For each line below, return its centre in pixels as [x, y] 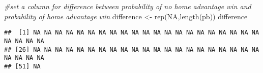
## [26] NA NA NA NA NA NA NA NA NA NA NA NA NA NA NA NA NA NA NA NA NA [132, 49]
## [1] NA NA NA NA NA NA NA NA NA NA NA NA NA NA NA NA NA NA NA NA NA [132, 33]
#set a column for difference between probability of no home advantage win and [128, 6]
